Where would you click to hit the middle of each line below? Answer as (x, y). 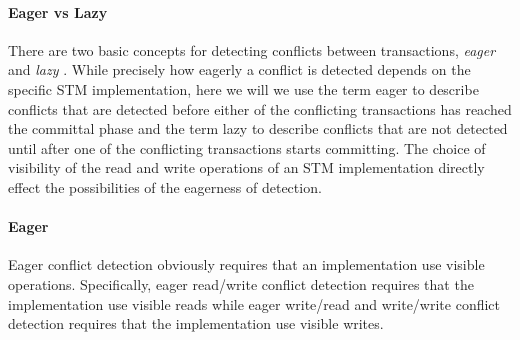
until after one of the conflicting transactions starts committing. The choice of (247, 147)
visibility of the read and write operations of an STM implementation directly (246, 167)
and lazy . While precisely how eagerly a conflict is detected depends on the (239, 69)
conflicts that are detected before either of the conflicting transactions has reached (260, 108)
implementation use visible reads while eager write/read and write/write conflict (254, 303)
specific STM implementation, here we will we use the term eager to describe (243, 88)
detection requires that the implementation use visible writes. (196, 323)
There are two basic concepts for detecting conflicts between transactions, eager (252, 49)
